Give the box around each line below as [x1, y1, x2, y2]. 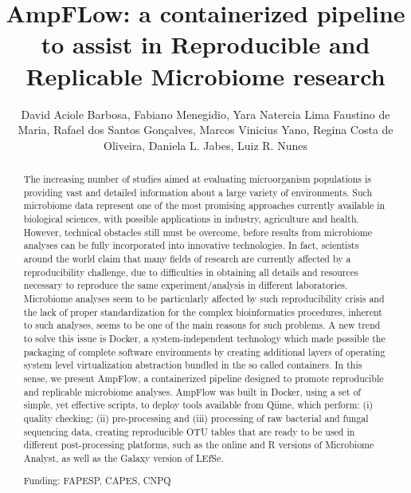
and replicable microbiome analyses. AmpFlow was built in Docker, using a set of [23, 385, 361, 398]
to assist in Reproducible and [41, 28, 370, 61]
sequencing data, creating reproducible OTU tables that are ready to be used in [23, 424, 355, 438]
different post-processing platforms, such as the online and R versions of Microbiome [23, 438, 374, 452]
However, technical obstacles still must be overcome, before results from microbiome [23, 225, 372, 239]
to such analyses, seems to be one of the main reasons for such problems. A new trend [23, 318, 381, 332]
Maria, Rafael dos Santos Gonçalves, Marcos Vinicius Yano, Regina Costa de [18, 121, 393, 138]
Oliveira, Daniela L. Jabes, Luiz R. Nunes [104, 136, 307, 153]
